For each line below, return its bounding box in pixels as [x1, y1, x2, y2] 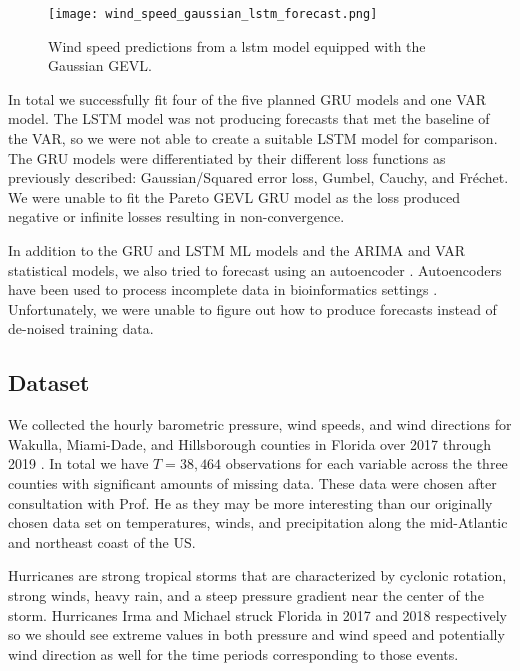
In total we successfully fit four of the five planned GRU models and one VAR [8, 88, 486, 109]
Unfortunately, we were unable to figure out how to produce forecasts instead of [8, 298, 497, 319]
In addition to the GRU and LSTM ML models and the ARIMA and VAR [8, 240, 465, 260]
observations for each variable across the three [225, 453, 508, 474]
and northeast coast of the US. [8, 531, 196, 552]
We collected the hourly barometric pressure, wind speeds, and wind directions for [8, 414, 512, 435]
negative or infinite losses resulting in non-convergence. [8, 206, 345, 227]
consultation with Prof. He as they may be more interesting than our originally [8, 492, 493, 513]
